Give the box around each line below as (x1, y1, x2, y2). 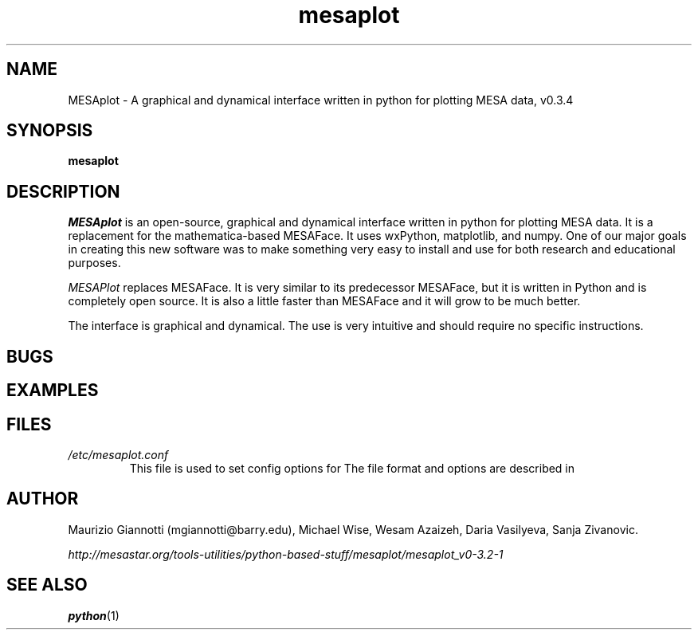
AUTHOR (6, 489, 79, 509)
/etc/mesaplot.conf (68, 447, 169, 461)
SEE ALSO (6, 575, 88, 595)
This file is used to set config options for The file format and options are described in (129, 461, 575, 475)
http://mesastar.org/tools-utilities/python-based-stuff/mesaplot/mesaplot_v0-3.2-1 (68, 547, 504, 561)
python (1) (68, 608, 120, 622)
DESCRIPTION (6, 181, 120, 202)
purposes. (68, 256, 121, 270)
